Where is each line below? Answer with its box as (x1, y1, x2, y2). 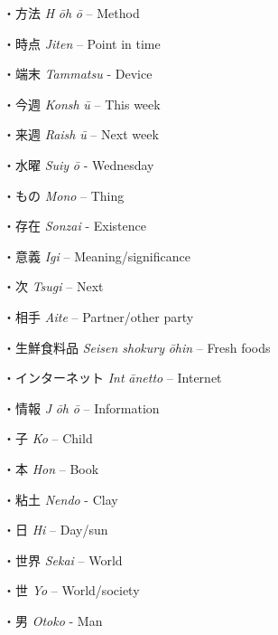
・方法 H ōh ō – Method (3, 4, 140, 22)
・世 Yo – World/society (3, 581, 140, 600)
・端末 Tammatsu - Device (3, 64, 153, 83)
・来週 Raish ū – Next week (3, 125, 159, 144)
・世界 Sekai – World (3, 550, 123, 569)
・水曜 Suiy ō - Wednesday (3, 155, 154, 174)
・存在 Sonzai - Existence (3, 216, 146, 235)
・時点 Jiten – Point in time (3, 33, 161, 52)
